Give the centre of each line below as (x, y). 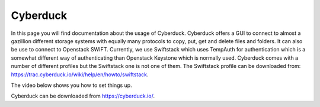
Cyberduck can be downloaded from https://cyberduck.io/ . (83, 96)
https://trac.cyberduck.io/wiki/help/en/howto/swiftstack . (80, 74)
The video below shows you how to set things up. (72, 85)
